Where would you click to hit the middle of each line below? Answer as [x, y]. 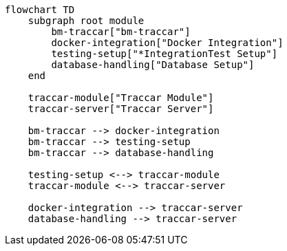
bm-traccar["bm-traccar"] [121, 32]
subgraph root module [86, 21]
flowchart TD [40, 10]
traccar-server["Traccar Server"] [121, 109]
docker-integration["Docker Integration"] [167, 43]
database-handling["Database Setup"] [153, 65]
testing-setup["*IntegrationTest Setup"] [164, 54]
